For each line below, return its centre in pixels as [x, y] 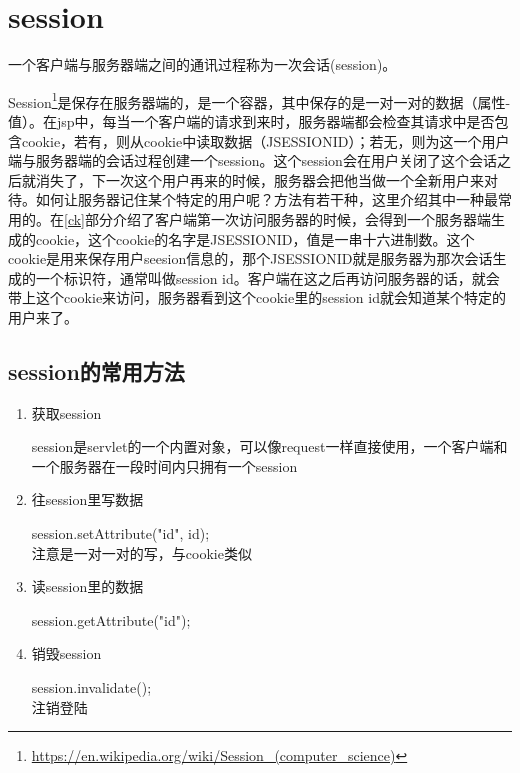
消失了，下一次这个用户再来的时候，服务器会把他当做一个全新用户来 [259, 179]
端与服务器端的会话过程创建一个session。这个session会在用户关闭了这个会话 [252, 160]
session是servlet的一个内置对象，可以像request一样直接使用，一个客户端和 [269, 446]
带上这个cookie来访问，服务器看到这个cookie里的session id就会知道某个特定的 [257, 297]
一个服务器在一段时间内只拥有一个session [164, 465]
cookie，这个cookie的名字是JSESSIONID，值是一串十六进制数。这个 [255, 238]
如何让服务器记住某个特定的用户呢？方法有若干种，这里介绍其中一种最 [266, 199]
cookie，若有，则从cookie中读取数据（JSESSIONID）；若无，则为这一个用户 [265, 140]
